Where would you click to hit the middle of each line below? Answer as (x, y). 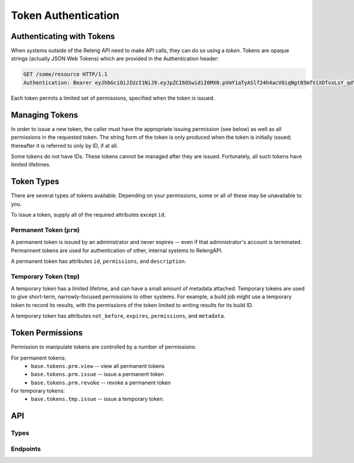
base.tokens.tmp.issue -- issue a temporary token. (98, 399)
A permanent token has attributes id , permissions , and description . (99, 261)
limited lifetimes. (31, 165)
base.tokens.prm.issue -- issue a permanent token (98, 374)
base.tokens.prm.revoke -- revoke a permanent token (101, 382)
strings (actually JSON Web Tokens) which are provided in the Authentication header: (115, 58)
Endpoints (26, 449)
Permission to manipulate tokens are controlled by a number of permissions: (104, 347)
